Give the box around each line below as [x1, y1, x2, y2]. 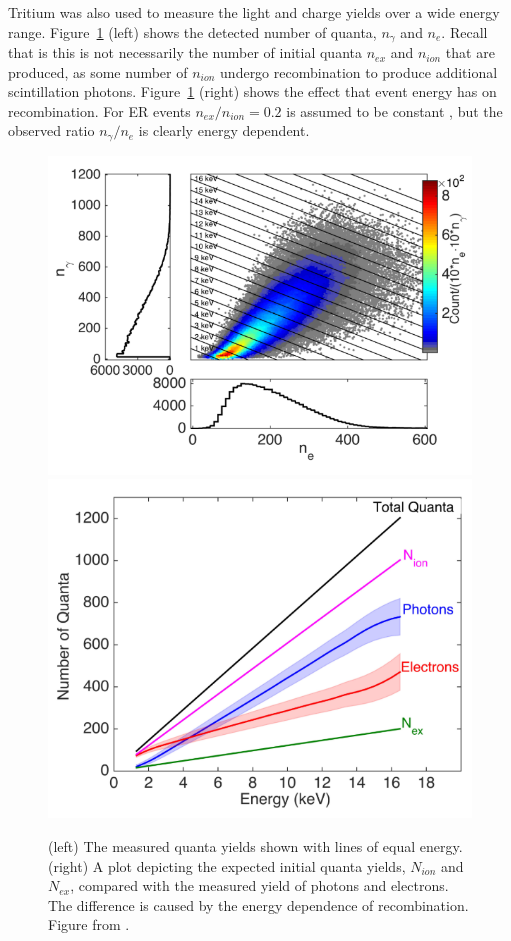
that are [445, 42, 495, 63]
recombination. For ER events [8, 100, 191, 121]
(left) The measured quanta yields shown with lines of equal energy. [48, 836, 463, 857]
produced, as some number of [8, 61, 188, 82]
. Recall [441, 21, 488, 42]
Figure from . [48, 914, 130, 935]
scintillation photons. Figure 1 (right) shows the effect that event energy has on [8, 81, 497, 102]
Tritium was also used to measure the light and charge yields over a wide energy [8, 2, 500, 22]
